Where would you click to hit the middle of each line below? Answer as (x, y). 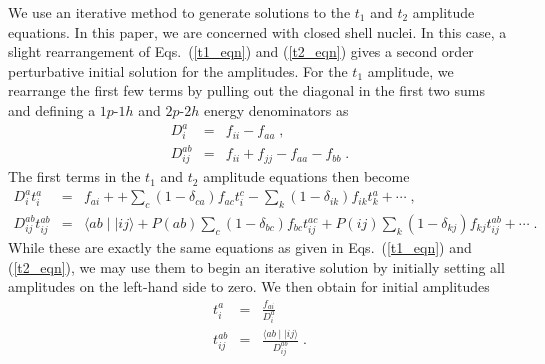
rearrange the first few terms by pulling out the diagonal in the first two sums (247, 90)
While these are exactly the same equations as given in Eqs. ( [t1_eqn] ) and (240, 247)
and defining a (52, 109)
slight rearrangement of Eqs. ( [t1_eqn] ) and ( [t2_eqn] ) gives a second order (241, 51)
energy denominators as (276, 109)
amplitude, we (410, 70)
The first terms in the (74, 176)
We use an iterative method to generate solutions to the (179, 12)
